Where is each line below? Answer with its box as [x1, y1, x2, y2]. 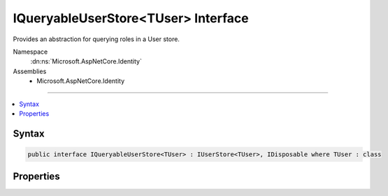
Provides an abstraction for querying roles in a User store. [13, 35, 180, 43]
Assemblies [13, 67, 47, 75]
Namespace [13, 47, 48, 56]
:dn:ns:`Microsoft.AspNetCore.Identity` [30, 57, 143, 66]
